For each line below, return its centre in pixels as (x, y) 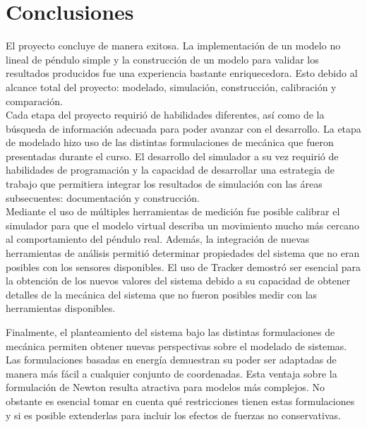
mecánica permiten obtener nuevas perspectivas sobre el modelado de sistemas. (176, 345)
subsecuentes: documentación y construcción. (103, 197)
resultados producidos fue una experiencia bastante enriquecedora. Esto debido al (182, 73)
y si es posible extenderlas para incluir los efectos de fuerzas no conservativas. (173, 415)
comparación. (34, 101)
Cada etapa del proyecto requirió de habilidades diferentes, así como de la (165, 115)
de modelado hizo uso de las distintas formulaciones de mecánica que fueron (170, 142)
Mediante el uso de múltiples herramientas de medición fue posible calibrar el (173, 211)
